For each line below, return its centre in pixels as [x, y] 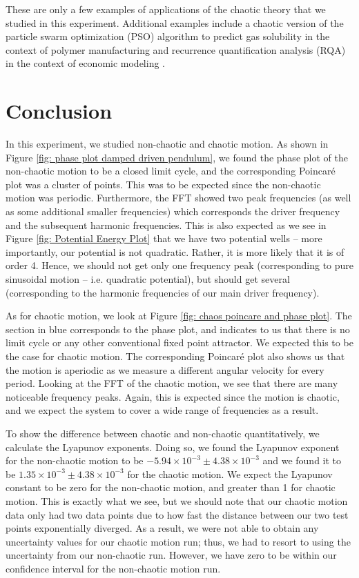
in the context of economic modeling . [85, 63]
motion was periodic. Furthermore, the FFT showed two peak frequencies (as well [178, 198]
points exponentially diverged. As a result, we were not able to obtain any [162, 528]
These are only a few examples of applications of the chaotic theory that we [166, 9]
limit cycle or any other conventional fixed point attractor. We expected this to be [179, 342]
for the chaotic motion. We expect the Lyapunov [230, 474]
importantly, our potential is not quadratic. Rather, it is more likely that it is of [175, 251]
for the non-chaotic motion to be [75, 460]
